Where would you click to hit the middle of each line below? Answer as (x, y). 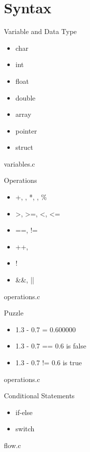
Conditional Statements (39, 396)
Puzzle (14, 313)
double (25, 97)
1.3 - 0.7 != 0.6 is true (49, 362)
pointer (26, 130)
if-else (24, 412)
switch (25, 429)
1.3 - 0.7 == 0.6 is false (51, 346)
